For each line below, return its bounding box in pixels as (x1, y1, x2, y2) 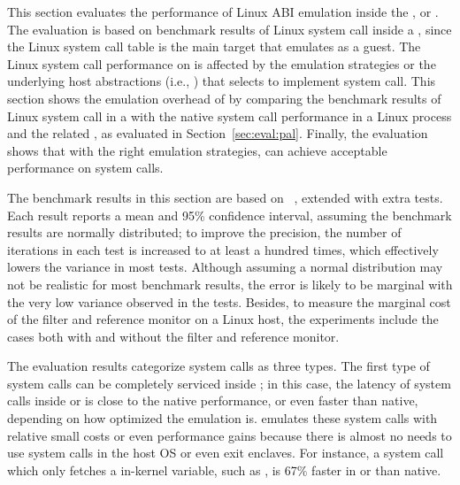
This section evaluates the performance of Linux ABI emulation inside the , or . (7, 3, 439, 20)
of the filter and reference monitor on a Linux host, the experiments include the (7, 310, 439, 328)
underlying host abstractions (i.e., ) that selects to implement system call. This (7, 72, 436, 90)
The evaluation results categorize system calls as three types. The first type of (7, 357, 430, 375)
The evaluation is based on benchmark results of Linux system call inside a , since (7, 19, 452, 38)
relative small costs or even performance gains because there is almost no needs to (7, 426, 452, 444)
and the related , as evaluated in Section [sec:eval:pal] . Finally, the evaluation (7, 124, 428, 142)
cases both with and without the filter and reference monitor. (7, 327, 340, 345)
